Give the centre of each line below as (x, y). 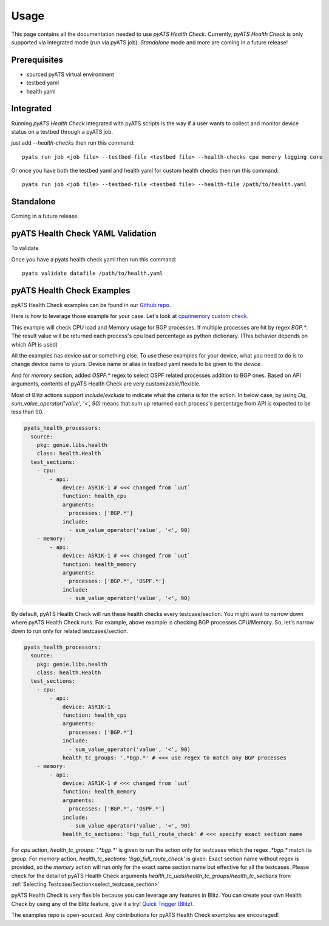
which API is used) (34, 344)
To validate (25, 248)
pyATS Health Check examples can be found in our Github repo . (91, 305)
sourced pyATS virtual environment (70, 74)
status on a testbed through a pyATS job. (62, 131)
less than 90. (27, 412)
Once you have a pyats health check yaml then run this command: (94, 259)
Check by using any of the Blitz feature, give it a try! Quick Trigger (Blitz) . (103, 904)
